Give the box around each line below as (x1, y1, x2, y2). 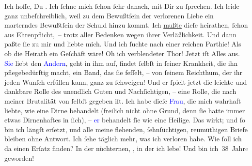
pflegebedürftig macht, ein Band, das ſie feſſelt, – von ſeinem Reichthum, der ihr (4, 67, 242, 77)
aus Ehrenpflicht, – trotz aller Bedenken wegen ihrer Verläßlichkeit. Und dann (4, 29, 237, 39)
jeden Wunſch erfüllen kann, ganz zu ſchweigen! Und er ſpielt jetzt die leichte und (4, 76, 247, 87)
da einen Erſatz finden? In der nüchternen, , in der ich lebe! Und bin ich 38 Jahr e (4, 143, 249, 153)
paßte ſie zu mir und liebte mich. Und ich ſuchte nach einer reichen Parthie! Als (4, 39, 241, 49)
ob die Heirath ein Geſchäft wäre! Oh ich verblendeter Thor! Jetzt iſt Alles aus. (4, 48, 240, 58)
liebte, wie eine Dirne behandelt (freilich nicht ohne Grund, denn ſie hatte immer (4, 105, 245, 115)
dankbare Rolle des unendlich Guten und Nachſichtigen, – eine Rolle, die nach (4, 86, 236, 96)
